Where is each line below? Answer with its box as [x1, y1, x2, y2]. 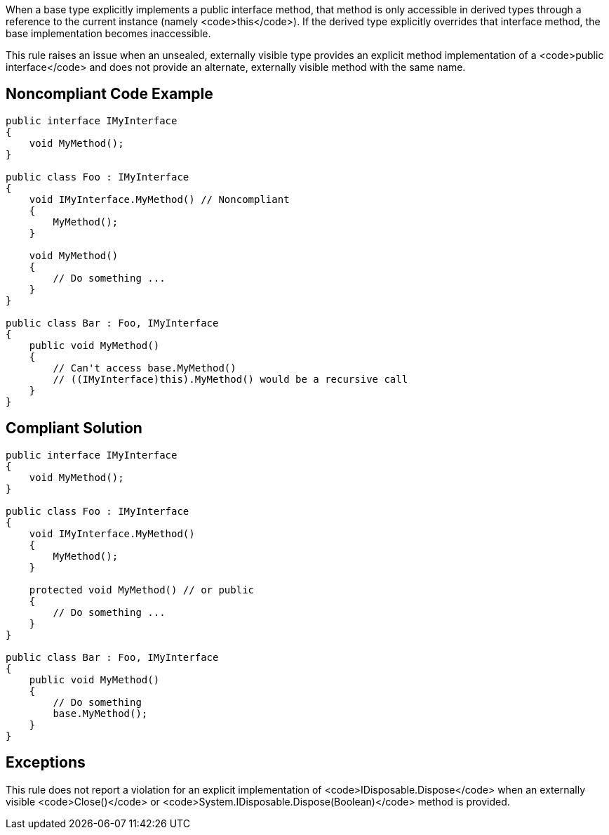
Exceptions [6, 754, 86, 772]
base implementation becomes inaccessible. [6, 27, 211, 39]
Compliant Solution [6, 419, 142, 438]
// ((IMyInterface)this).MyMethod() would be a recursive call [53, 373, 408, 385]
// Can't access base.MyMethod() [53, 362, 236, 374]
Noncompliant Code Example [6, 85, 213, 103]
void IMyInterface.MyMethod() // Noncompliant [29, 193, 290, 205]
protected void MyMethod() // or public [29, 584, 255, 596]
